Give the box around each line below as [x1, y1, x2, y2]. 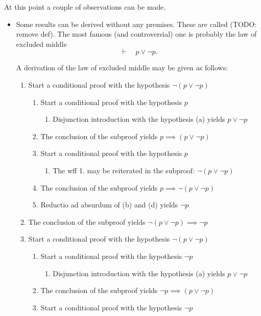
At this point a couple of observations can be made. [4, 2, 166, 12]
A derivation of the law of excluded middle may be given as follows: [16, 62, 228, 73]
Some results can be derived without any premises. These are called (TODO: [16, 18, 257, 29]
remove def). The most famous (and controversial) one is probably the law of [16, 29, 257, 39]
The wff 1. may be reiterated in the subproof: [53, 165, 195, 175]
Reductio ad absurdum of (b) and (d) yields [40, 199, 178, 210]
